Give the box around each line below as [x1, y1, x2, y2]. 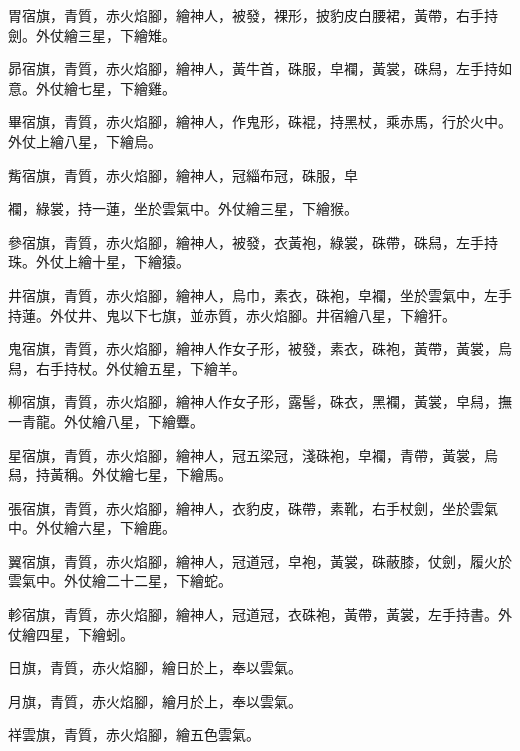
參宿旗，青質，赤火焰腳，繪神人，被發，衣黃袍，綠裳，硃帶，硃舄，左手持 [8, 231, 498, 252]
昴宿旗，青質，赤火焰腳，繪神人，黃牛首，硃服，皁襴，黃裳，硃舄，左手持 [8, 58, 498, 79]
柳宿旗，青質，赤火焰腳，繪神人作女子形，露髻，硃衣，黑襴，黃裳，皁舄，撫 [8, 391, 512, 412]
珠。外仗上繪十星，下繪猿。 [8, 251, 190, 272]
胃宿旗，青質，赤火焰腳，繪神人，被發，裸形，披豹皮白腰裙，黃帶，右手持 [8, 5, 498, 25]
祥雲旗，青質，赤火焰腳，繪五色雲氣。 [8, 724, 260, 745]
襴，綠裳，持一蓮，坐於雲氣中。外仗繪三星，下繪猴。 [8, 198, 358, 219]
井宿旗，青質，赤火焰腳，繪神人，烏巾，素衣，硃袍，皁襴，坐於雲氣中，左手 [8, 284, 512, 305]
